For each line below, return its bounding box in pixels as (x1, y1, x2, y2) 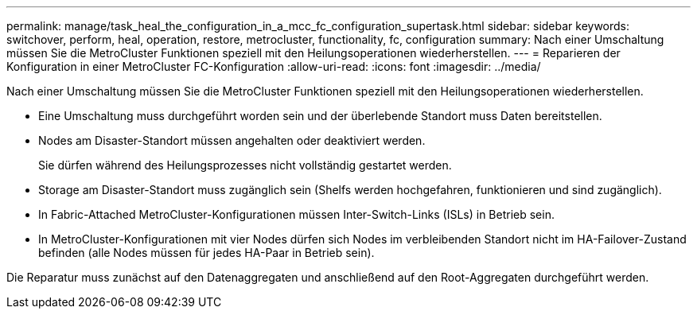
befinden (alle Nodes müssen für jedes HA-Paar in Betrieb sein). (38, 246, 375, 259)
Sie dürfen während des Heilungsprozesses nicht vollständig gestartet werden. (38, 158, 452, 172)
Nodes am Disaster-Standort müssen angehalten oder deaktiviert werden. (38, 134, 426, 147)
